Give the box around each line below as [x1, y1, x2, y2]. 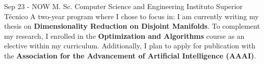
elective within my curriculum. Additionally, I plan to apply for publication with [4, 40, 255, 51]
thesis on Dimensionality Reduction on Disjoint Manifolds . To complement [4, 21, 260, 31]
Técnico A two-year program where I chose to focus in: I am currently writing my [4, 11, 259, 21]
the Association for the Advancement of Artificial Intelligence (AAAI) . [4, 50, 256, 60]
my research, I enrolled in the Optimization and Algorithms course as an [4, 30, 245, 41]
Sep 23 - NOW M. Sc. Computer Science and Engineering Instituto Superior [4, 1, 243, 11]
